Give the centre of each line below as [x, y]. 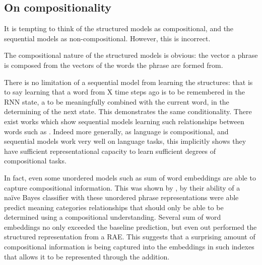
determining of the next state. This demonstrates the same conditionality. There [128, 111]
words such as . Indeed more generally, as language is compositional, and [116, 131]
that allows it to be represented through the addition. [87, 256]
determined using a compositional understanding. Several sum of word [113, 217]
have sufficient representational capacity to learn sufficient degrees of [110, 151]
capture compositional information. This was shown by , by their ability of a [122, 187]
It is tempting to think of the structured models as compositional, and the [119, 28]
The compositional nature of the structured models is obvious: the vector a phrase [131, 55]
